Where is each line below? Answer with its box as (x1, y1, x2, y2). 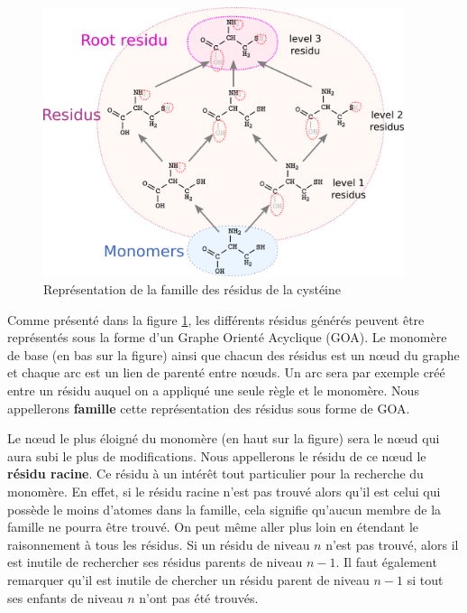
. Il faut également (335, 553, 437, 571)
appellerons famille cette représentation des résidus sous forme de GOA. (7, 398, 410, 417)
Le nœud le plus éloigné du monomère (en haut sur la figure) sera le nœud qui (7, 429, 440, 448)
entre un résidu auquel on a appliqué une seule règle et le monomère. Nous (7, 381, 419, 399)
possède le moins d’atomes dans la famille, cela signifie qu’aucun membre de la (7, 499, 442, 518)
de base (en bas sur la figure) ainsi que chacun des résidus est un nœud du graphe (7, 345, 460, 364)
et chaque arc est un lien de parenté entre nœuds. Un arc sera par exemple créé (7, 363, 445, 382)
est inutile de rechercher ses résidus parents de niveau (7, 553, 303, 571)
